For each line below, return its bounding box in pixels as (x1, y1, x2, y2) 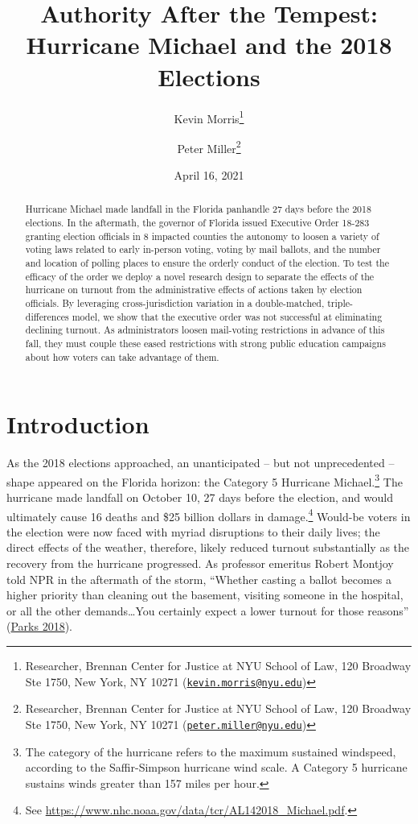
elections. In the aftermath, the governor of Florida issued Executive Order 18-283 (25, 216, 370, 230)
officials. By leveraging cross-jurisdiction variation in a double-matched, (25, 296, 325, 309)
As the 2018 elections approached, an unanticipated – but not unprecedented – (6, 454, 395, 471)
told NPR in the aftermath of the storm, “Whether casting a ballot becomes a (6, 570, 392, 587)
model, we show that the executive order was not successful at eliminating (72, 309, 383, 323)
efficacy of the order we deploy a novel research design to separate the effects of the (25, 269, 375, 283)
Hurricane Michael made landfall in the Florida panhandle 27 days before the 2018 (25, 202, 371, 216)
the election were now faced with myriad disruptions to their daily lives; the (6, 523, 380, 540)
